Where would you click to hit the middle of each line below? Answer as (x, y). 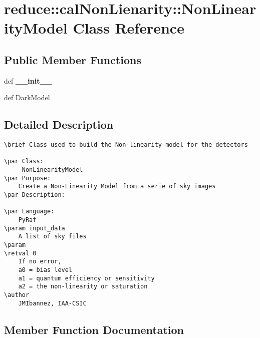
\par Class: (24, 161)
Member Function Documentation (94, 329)
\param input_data (35, 228)
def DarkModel (27, 97)
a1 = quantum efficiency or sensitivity (86, 278)
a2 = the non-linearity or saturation (83, 287)
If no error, (40, 262)
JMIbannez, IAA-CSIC (52, 303)
